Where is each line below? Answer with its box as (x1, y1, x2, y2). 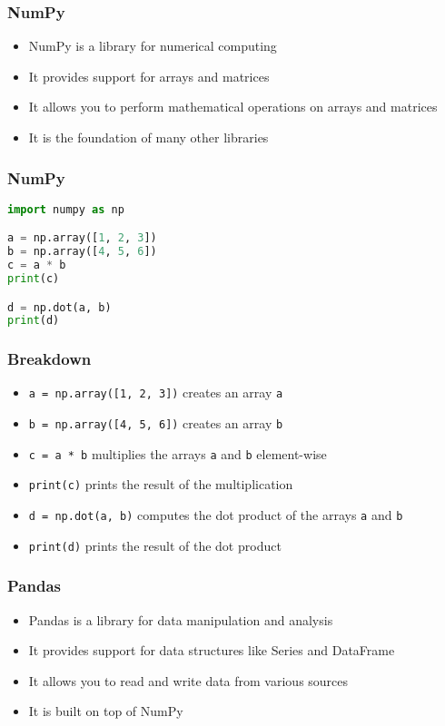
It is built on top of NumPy (28, 701, 183, 721)
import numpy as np (7, 202, 124, 216)
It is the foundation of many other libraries (28, 128, 269, 146)
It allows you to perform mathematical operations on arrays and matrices (28, 97, 438, 116)
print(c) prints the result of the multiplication (28, 475, 293, 494)
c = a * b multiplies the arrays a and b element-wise (28, 444, 327, 463)
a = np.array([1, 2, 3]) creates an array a (28, 383, 283, 402)
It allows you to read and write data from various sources (28, 671, 349, 690)
